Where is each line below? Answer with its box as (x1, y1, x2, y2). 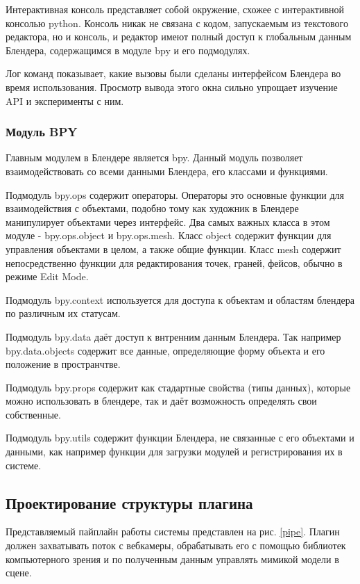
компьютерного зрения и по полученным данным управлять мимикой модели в (6, 551, 339, 566)
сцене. (6, 565, 32, 580)
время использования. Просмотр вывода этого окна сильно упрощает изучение (6, 79, 338, 94)
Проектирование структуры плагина (6, 492, 253, 513)
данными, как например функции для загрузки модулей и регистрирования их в (6, 444, 343, 459)
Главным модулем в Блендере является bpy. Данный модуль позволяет (6, 150, 303, 165)
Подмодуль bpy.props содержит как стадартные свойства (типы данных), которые (6, 380, 351, 394)
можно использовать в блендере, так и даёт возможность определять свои (6, 394, 317, 408)
